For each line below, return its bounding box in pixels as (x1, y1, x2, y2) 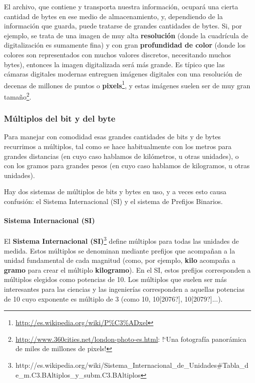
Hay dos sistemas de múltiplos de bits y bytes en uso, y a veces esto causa (4, 186, 227, 197)
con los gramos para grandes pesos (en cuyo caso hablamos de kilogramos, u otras (4, 160, 250, 171)
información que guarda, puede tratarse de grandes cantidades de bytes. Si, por (4, 21, 242, 31)
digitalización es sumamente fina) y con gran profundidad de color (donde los (4, 40, 246, 50)
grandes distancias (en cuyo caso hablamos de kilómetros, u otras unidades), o (4, 151, 239, 161)
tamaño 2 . (4, 90, 31, 102)
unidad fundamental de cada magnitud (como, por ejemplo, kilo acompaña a (4, 255, 236, 265)
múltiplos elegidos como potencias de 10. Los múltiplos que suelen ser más (4, 274, 227, 284)
